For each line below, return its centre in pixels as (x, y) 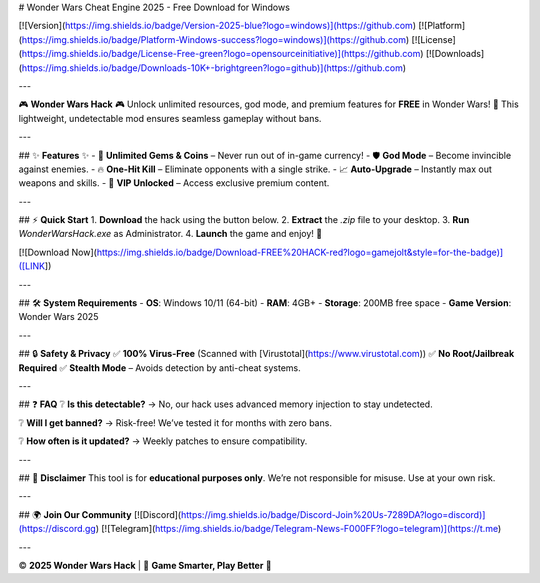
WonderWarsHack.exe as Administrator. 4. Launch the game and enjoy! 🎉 (170, 234)
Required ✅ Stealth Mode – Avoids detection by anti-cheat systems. (160, 367)
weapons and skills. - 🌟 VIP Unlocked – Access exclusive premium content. (174, 183)
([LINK (31, 266)
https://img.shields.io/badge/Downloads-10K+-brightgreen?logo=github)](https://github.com (212, 67)
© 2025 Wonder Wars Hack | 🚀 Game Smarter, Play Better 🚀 (145, 565)
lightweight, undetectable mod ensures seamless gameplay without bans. (170, 118)
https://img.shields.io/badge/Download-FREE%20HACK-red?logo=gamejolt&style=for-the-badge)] (300, 252)
